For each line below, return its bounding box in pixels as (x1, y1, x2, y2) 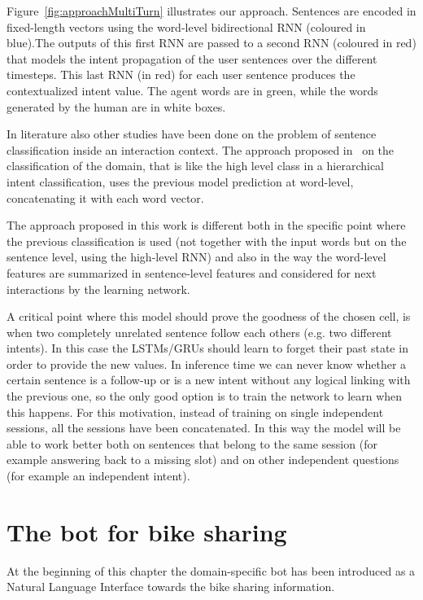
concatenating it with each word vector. (7, 189, 204, 206)
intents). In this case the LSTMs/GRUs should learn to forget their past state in (7, 339, 408, 357)
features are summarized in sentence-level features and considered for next (7, 264, 377, 281)
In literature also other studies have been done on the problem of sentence (7, 125, 377, 142)
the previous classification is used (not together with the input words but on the (7, 232, 407, 249)
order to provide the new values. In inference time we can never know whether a (7, 355, 407, 372)
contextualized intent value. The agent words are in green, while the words (7, 81, 378, 99)
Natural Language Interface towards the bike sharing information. (7, 578, 335, 595)
